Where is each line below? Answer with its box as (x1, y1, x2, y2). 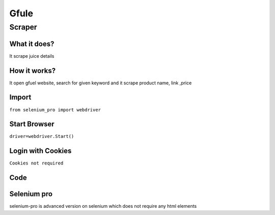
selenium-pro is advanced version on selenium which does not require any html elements (9, 203, 197, 209)
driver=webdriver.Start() (9, 133, 74, 139)
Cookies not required (9, 160, 64, 166)
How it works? (9, 66, 56, 75)
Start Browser (9, 120, 54, 129)
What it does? (9, 39, 54, 48)
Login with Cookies (9, 147, 72, 155)
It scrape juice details (9, 53, 54, 59)
